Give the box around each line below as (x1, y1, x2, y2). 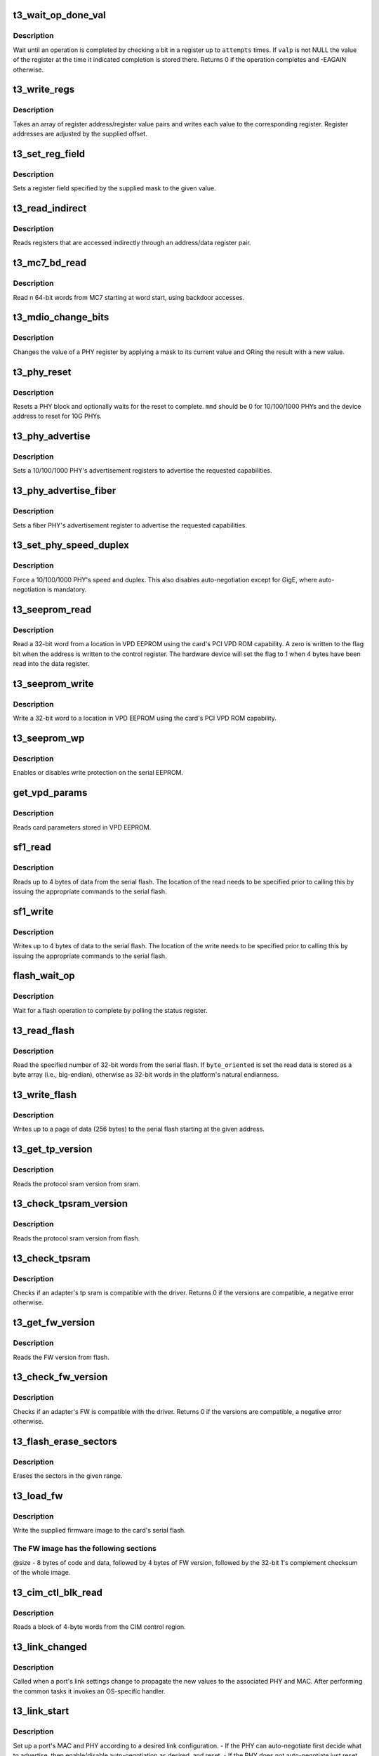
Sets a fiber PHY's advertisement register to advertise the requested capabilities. (13, 520, 247, 530)
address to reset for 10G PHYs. (13, 412, 102, 421)
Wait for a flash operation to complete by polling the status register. (13, 1006, 208, 1014)
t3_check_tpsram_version (13, 1198, 128, 1210)
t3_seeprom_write (13, 678, 94, 690)
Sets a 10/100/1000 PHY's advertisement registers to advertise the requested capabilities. (13, 466, 272, 475)
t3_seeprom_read (13, 603, 92, 615)
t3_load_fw (13, 1490, 63, 1502)
